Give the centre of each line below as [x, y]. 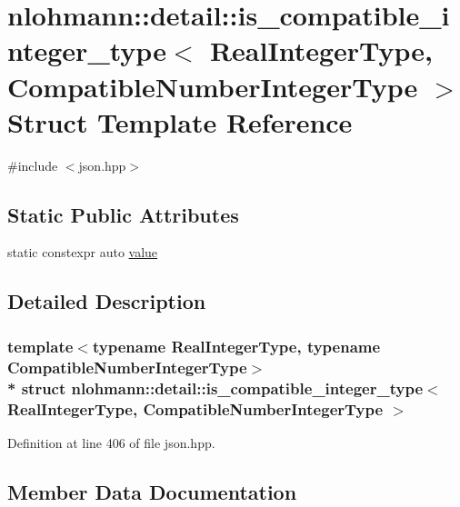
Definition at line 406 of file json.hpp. [111, 442]
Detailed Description [107, 301]
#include [33, 165]
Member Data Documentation [152, 491]
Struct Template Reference [180, 121]
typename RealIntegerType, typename [236, 346]
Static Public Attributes [123, 214]
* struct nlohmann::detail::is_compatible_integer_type [215, 388]
